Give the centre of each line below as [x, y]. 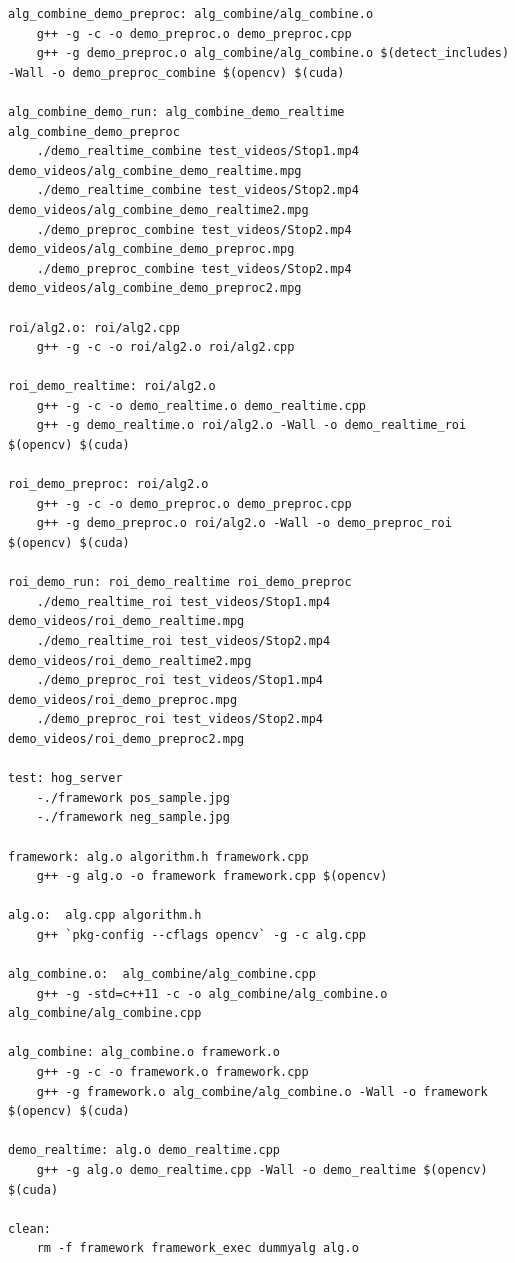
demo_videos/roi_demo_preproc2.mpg [126, 738]
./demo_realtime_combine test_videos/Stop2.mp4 [197, 190]
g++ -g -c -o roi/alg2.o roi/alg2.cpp [165, 347]
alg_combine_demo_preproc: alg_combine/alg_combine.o [191, 14]
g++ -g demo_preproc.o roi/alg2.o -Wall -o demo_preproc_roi [244, 523]
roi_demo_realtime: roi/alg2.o [112, 386]
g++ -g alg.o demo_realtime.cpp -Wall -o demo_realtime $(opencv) [262, 1170]
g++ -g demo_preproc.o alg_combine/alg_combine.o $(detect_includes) [273, 53]
